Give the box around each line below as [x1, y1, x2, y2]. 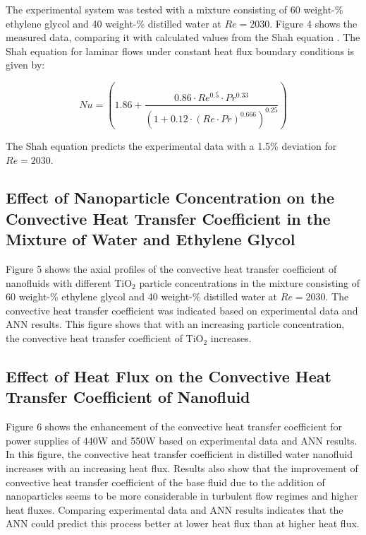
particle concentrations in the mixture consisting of [139, 275, 360, 290]
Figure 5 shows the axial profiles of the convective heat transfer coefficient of [6, 261, 337, 276]
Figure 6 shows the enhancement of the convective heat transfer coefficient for [6, 419, 342, 434]
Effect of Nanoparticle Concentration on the [6, 187, 335, 208]
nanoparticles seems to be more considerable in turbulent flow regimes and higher [6, 488, 358, 503]
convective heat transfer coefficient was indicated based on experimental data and [6, 302, 358, 317]
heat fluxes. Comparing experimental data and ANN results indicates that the [6, 502, 343, 517]
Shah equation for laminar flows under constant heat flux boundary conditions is [6, 43, 355, 58]
